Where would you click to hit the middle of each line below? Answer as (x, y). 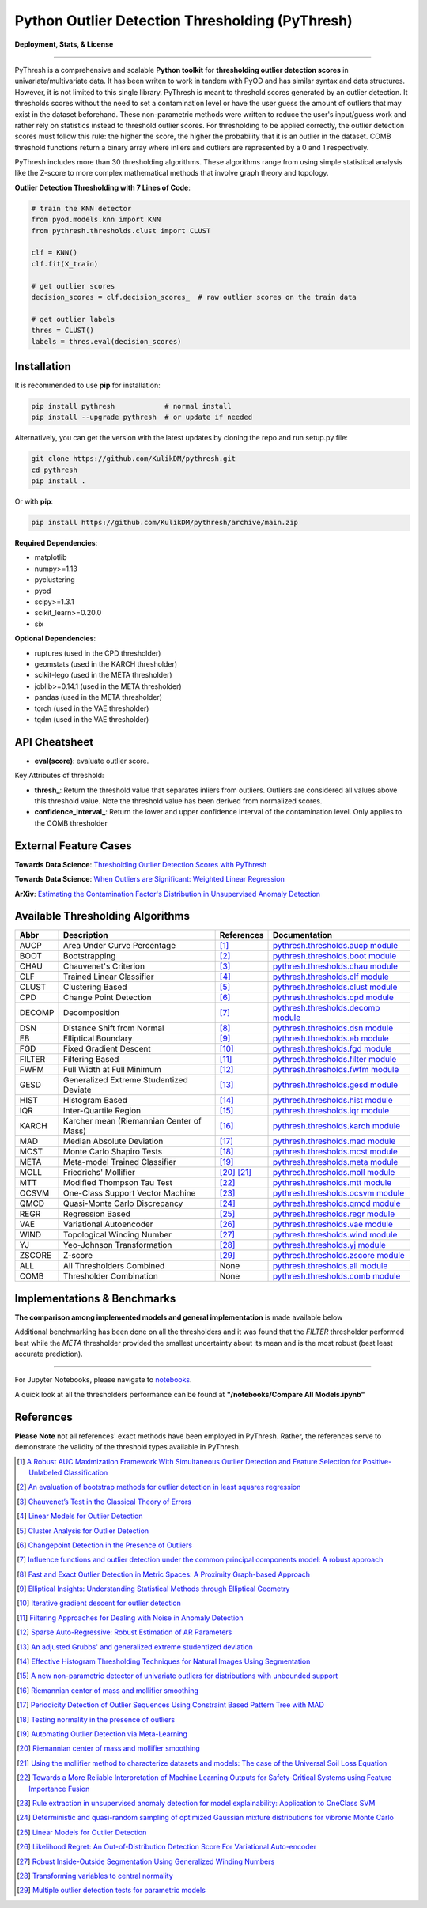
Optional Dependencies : (55, 639)
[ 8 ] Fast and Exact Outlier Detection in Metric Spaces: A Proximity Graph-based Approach (164, 1574)
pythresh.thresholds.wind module (335, 1235)
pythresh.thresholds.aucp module (335, 946)
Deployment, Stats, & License (64, 44)
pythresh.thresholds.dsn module (333, 1028)
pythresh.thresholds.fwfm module (336, 1070)
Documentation (302, 935)
